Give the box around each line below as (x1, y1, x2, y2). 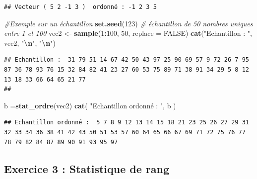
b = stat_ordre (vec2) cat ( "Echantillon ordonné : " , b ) (4, 100, 176, 110)
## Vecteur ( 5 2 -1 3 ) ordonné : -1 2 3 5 (4, 3, 157, 10)
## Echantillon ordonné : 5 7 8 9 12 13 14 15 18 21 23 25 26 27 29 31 (4, 119, 249, 126)
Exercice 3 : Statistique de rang (4, 161, 170, 176)
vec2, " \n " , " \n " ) (4, 37, 56, 48)
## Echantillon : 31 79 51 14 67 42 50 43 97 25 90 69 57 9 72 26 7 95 (4, 56, 249, 64)
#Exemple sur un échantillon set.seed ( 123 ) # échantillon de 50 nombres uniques (4, 18, 253, 28)
